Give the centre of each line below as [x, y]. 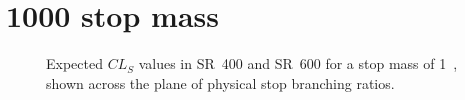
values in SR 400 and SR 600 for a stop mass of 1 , [298, 63]
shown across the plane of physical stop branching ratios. [220, 82]
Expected [74, 63]
